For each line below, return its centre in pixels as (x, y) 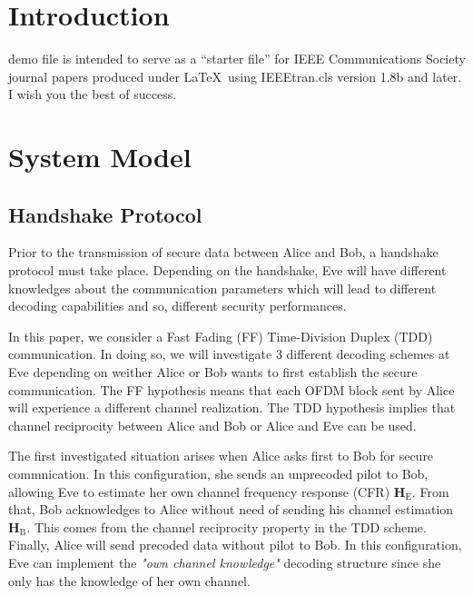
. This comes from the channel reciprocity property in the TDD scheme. (227, 526)
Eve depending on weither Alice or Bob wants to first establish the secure (213, 372)
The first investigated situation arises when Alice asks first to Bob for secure (221, 456)
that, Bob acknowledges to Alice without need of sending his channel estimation (231, 509)
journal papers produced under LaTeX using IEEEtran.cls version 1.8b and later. (235, 76)
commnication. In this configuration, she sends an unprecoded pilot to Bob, (218, 474)
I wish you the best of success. (93, 94)
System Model (100, 157)
